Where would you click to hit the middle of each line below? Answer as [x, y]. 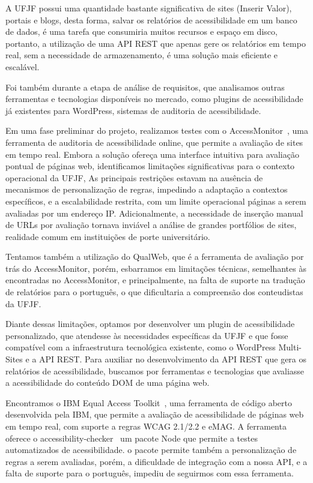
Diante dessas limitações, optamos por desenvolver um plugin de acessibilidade [150, 324]
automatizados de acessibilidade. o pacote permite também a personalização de [151, 450]
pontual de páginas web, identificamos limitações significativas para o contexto [150, 166]
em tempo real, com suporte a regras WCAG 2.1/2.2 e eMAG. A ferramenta [146, 426]
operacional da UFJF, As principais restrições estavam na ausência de [134, 177]
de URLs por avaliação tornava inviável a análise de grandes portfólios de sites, [151, 225]
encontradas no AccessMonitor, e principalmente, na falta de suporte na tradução [155, 280]
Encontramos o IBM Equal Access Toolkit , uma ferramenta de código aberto [149, 402]
